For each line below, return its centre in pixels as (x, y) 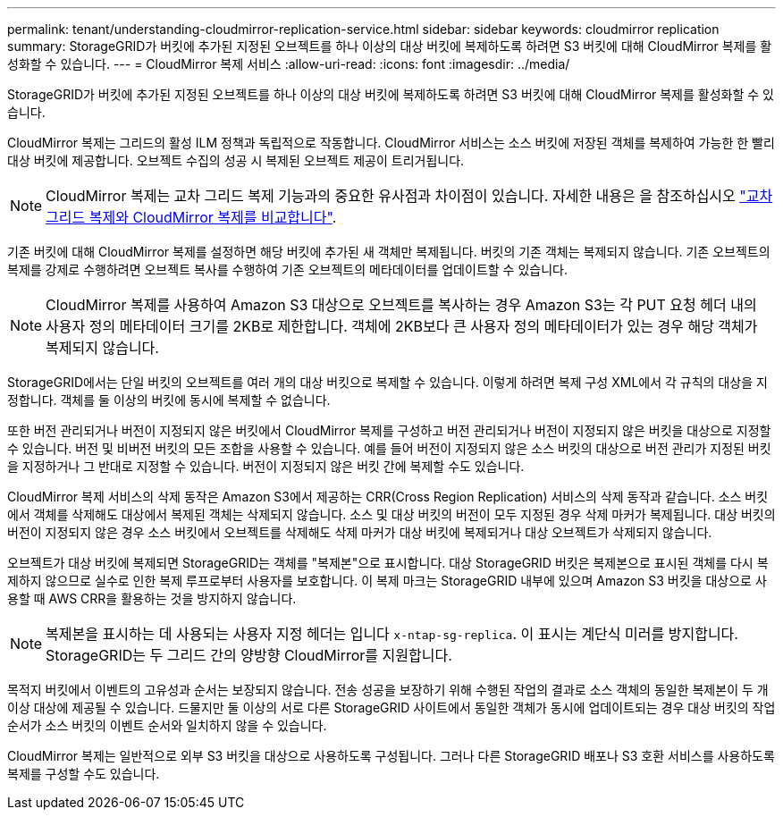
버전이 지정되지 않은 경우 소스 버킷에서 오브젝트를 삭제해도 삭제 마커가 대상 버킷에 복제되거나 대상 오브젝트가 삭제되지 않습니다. (360, 532)
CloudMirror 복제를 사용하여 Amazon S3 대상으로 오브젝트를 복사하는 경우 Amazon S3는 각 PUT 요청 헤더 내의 (401, 305)
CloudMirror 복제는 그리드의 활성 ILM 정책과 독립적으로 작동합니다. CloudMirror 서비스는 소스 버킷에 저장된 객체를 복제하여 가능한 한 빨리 (391, 143)
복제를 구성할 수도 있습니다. (84, 774)
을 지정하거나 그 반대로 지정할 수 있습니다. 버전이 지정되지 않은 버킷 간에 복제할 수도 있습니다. (266, 466)
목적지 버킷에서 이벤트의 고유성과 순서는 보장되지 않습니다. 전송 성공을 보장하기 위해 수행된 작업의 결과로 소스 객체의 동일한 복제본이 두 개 (388, 690)
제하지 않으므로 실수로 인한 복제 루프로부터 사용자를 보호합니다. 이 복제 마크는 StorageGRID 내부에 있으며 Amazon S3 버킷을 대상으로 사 (387, 581)
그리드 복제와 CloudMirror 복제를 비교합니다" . (191, 217)
